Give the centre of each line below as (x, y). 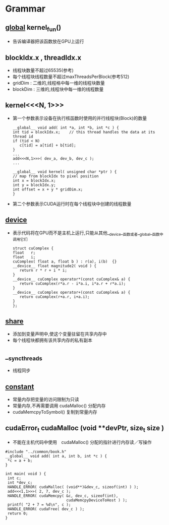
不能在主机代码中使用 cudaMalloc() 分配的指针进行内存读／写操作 (82, 442)
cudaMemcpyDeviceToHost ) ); (97, 500)
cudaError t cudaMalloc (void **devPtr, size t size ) (85, 429)
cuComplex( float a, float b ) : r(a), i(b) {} (65, 262)
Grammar (25, 9)
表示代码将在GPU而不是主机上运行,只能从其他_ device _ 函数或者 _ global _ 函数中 (88, 233)
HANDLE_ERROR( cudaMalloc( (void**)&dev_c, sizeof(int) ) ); (73, 487)
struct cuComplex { (33, 248)
